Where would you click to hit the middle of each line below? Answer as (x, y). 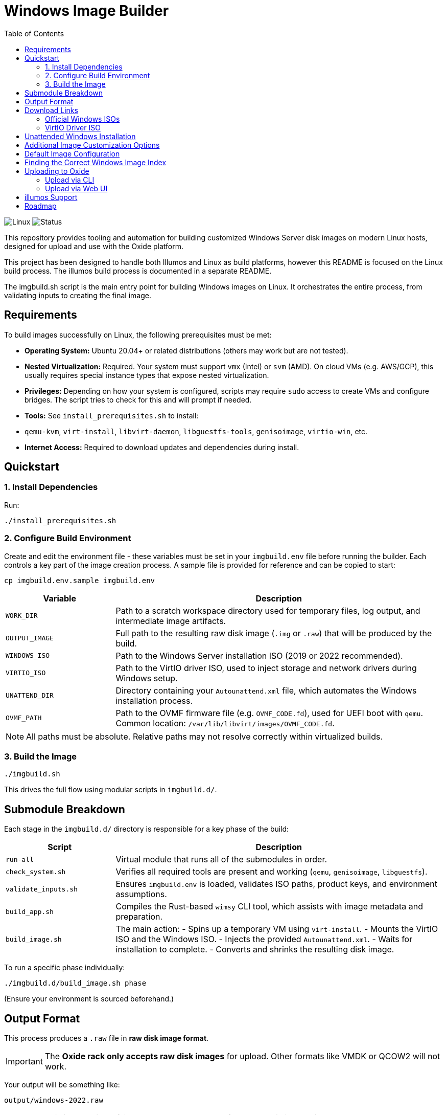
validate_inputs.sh (42, 889)
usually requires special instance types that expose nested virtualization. (147, 375)
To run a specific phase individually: (65, 968)
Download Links (51, 110)
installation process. (154, 700)
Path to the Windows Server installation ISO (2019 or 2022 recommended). (259, 655)
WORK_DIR (22, 616)
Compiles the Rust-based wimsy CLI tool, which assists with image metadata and (269, 907)
